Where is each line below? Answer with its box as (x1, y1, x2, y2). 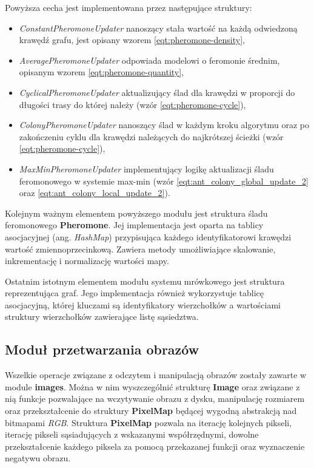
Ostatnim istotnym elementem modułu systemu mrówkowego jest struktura (5, 274, 285, 287)
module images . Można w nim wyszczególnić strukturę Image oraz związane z (5, 380, 300, 393)
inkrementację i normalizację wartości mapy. (5, 254, 169, 267)
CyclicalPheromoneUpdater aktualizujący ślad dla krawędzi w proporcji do (19, 86, 295, 98)
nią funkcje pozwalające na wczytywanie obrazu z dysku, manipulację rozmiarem (5, 392, 305, 405)
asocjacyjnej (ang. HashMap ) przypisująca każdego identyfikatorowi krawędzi (5, 230, 292, 243)
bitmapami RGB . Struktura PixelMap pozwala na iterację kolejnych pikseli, (5, 416, 292, 429)
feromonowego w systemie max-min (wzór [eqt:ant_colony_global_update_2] (19, 174, 309, 187)
